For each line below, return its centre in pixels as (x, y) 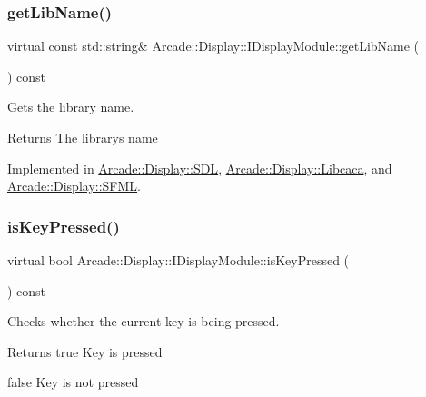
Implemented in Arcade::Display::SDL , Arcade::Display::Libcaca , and (200, 168)
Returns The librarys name (83, 137)
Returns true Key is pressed (85, 351)
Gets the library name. (71, 107)
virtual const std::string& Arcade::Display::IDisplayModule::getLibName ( (213, 46)
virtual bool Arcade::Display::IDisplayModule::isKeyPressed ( (178, 260)
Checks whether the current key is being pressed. (144, 321)
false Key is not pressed (73, 382)
